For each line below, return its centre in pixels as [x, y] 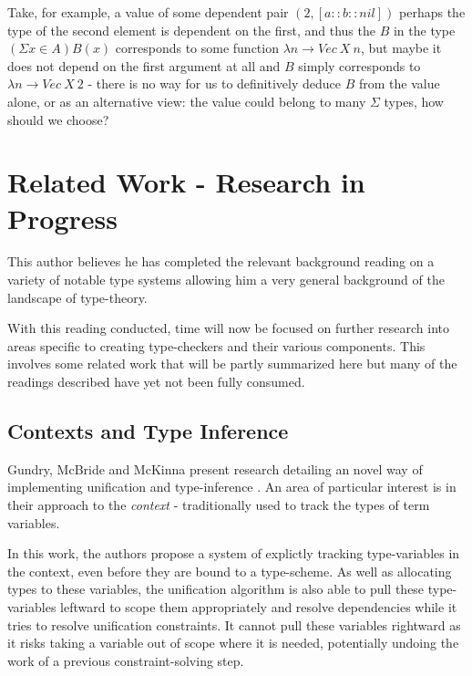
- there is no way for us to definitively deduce [215, 83]
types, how [414, 101]
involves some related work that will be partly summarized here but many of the [232, 364]
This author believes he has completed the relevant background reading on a [221, 261]
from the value [399, 83]
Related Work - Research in [186, 182]
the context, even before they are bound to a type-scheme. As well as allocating [230, 571]
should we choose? [58, 119]
